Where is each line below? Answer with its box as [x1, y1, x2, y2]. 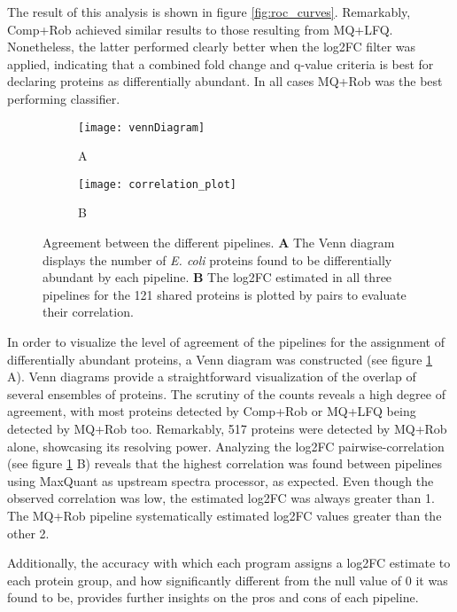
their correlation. [43, 302, 134, 321]
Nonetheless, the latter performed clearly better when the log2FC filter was [7, 37, 416, 56]
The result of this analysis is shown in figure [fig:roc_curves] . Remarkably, [7, 3, 411, 20]
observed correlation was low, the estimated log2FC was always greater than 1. [7, 489, 435, 507]
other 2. [7, 523, 50, 542]
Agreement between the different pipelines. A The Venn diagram [43, 233, 395, 252]
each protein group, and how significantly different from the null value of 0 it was [7, 570, 448, 589]
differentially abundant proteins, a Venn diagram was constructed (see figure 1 [7, 349, 433, 368]
